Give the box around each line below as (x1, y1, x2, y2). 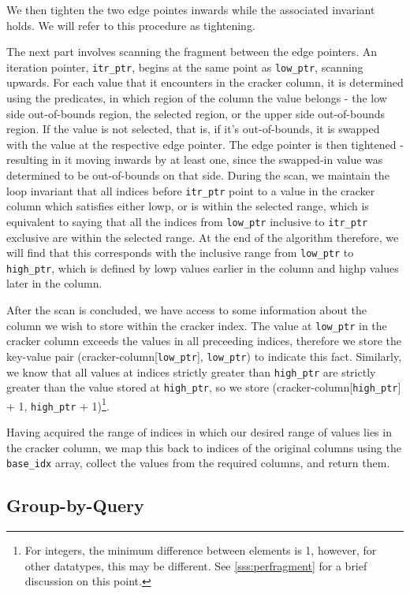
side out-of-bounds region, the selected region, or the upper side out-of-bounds (6, 105, 386, 121)
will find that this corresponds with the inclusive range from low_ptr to (6, 244, 354, 261)
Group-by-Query (6, 493, 144, 518)
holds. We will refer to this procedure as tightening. (6, 17, 255, 33)
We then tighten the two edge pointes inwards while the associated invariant (6, 2, 375, 17)
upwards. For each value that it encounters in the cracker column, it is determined (6, 74, 404, 91)
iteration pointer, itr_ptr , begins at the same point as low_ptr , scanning (6, 58, 363, 75)
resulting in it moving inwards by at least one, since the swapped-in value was (6, 151, 383, 168)
